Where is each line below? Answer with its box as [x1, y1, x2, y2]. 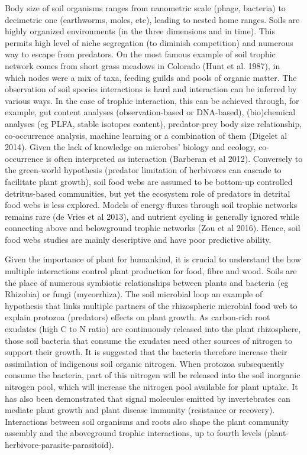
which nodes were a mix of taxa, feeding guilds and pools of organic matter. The [5, 71, 297, 83]
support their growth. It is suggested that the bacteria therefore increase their [5, 346, 287, 358]
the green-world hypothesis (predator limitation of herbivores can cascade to [5, 164, 282, 176]
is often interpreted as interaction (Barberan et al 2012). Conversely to [46, 152, 303, 164]
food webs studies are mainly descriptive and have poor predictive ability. [5, 233, 272, 245]
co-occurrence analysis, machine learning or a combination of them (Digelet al [5, 129, 287, 141]
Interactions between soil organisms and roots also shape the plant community [5, 415, 289, 427]
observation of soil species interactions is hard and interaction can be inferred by [5, 83, 297, 95]
